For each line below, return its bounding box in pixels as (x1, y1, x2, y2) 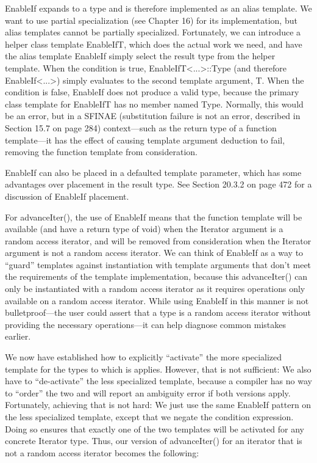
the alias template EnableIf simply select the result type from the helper (5, 49, 276, 62)
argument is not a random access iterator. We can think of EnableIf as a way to (5, 246, 304, 259)
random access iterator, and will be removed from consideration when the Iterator (5, 234, 312, 247)
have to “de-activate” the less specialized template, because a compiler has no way (5, 374, 312, 387)
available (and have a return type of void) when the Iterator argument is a (5, 222, 283, 235)
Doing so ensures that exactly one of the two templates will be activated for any (5, 422, 304, 435)
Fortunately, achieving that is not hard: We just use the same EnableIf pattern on (5, 398, 312, 411)
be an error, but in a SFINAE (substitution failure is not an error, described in (5, 109, 301, 122)
